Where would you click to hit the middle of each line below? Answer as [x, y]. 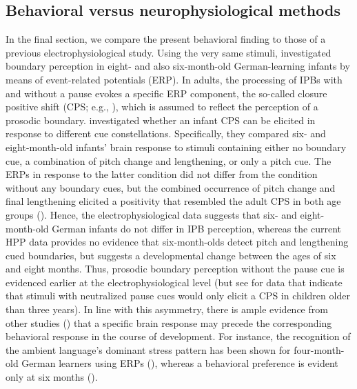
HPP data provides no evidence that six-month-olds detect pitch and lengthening [177, 242]
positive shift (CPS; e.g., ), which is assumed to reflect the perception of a [162, 107]
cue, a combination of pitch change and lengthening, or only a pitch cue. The [169, 160]
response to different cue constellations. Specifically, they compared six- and [166, 133]
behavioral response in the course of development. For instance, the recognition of [178, 336]
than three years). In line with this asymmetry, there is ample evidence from [167, 309]
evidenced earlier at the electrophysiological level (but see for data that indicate [174, 282]
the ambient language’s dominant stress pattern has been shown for [148, 349]
